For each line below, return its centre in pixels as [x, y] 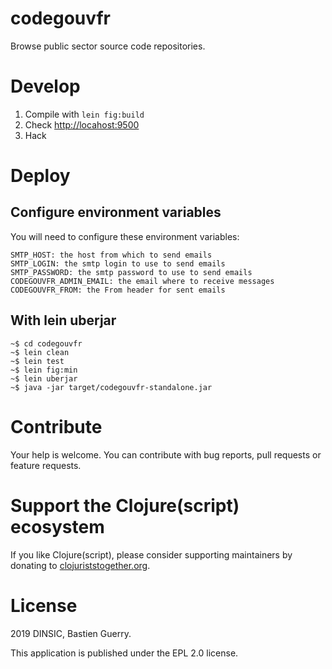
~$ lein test [37, 361]
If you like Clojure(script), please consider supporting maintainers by [151, 554]
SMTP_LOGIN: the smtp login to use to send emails [118, 263]
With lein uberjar [63, 320]
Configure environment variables [116, 212]
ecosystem [57, 526]
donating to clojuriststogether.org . [80, 565]
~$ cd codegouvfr [46, 343]
